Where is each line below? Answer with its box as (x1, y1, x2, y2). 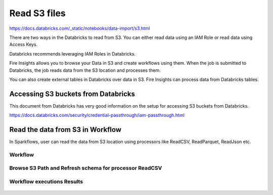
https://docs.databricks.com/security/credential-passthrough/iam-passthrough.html (9, 112, 185, 118)
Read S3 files (9, 8, 66, 19)
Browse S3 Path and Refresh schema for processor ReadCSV (9, 165, 162, 172)
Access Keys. (9, 41, 38, 47)
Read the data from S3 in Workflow (9, 125, 121, 134)
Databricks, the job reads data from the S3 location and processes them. (9, 67, 161, 73)
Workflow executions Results (9, 178, 83, 185)
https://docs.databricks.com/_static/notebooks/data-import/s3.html (9, 25, 150, 31)
